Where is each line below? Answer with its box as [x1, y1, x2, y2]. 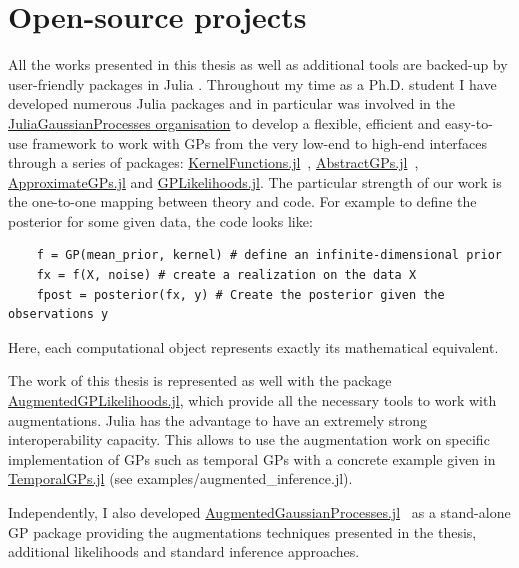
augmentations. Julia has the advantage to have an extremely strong [8, 409, 427, 430]
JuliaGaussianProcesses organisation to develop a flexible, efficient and [8, 112, 441, 133]
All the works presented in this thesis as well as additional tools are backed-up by [8, 54, 508, 75]
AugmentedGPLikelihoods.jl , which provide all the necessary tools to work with [8, 390, 497, 411]
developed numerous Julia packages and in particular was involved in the [8, 93, 456, 114]
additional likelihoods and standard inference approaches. [8, 541, 360, 562]
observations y [8, 307, 109, 322]
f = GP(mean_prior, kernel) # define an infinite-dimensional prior [36, 248, 502, 263]
